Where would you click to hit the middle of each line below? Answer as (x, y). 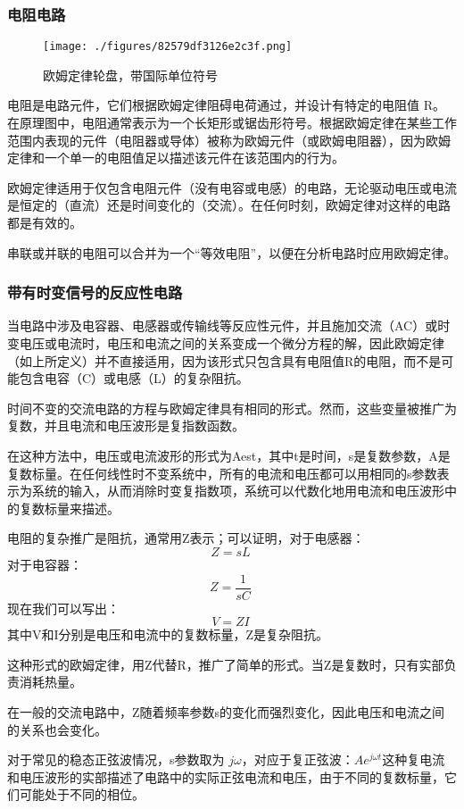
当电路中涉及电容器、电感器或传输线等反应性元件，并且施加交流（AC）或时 (229, 325)
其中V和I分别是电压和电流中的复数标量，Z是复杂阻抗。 (168, 634)
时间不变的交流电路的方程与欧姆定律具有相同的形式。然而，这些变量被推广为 (232, 408)
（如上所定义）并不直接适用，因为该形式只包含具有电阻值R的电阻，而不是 (224, 360)
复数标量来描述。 (69, 508)
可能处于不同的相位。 (82, 794)
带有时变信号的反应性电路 (95, 292)
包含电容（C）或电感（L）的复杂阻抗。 (134, 378)
